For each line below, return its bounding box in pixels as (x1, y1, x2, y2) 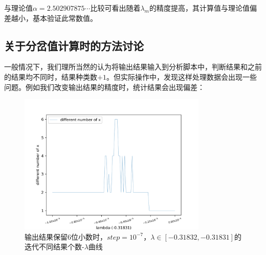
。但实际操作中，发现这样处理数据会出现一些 (106, 71, 257, 82)
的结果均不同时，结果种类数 (4, 71, 97, 82)
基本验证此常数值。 (32, 12, 97, 23)
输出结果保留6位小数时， (25, 231, 107, 242)
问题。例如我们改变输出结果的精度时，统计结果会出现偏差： (4, 81, 205, 92)
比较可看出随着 (90, 3, 141, 13)
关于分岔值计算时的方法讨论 (4, 37, 144, 53)
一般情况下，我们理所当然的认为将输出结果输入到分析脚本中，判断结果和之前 (4, 61, 262, 72)
